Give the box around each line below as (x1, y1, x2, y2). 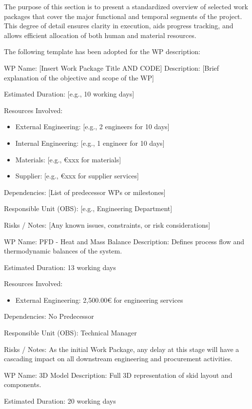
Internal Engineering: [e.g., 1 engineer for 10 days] (15, 137, 165, 148)
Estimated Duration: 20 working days (4, 396, 116, 406)
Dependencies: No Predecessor (4, 311, 94, 321)
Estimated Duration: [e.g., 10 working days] (4, 89, 135, 99)
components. (4, 379, 41, 390)
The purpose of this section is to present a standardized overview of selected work (4, 1, 248, 11)
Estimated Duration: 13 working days (4, 262, 116, 272)
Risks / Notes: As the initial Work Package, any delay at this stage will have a (4, 344, 239, 354)
